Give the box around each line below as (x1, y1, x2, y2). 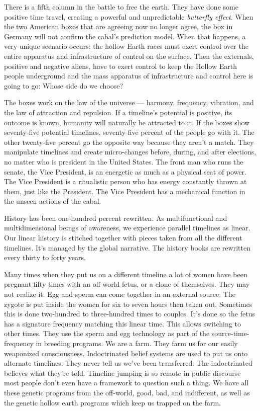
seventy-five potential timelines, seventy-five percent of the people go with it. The (4, 127, 254, 137)
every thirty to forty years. (4, 252, 86, 263)
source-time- (211, 328, 249, 339)
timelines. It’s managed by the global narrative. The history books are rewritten (4, 242, 250, 253)
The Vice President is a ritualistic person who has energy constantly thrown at (4, 176, 247, 187)
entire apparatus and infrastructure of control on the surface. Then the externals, (4, 50, 254, 61)
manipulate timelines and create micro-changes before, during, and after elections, (4, 146, 256, 157)
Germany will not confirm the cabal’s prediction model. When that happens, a (4, 31, 246, 41)
